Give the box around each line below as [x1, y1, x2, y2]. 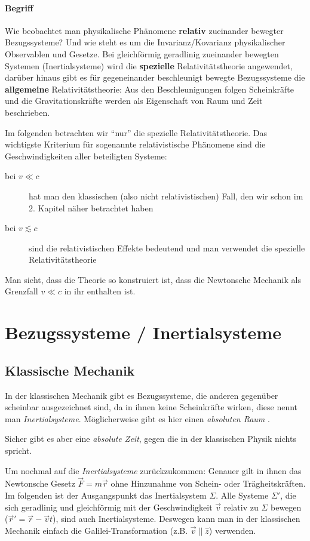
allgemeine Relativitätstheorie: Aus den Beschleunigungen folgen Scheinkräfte [5, 82, 294, 95]
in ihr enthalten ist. [64, 285, 136, 297]
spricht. [5, 444, 32, 457]
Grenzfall [5, 285, 38, 297]
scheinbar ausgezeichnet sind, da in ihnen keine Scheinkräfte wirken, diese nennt [5, 401, 298, 413]
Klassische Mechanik [5, 361, 135, 379]
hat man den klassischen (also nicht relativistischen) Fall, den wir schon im [29, 189, 303, 202]
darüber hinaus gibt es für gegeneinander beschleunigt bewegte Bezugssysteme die [5, 71, 305, 84]
